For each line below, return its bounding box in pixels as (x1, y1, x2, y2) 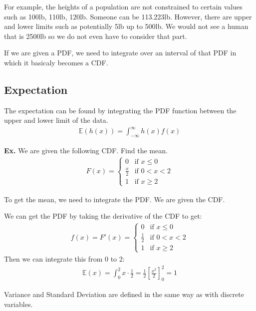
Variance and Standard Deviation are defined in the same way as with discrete (4, 289, 244, 299)
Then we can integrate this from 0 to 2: (4, 254, 125, 264)
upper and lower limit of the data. (4, 115, 108, 125)
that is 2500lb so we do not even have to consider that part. (4, 30, 187, 41)
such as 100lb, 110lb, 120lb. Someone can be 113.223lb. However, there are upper (4, 11, 252, 21)
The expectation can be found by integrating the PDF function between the (4, 105, 237, 115)
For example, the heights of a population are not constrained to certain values (4, 1, 243, 11)
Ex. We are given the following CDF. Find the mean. (4, 145, 168, 156)
